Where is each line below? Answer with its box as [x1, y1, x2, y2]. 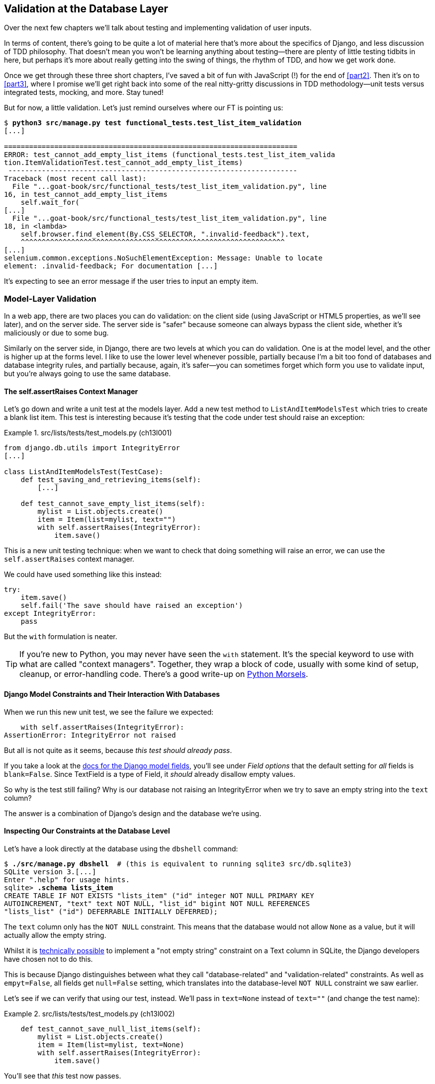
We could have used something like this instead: [4, 570, 162, 579]
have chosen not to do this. [4, 954, 93, 963]
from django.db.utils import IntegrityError [4, 444, 180, 452]
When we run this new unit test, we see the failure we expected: [4, 707, 214, 716]
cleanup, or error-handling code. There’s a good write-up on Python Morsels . [19, 669, 308, 679]
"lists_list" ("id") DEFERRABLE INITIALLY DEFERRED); [4, 907, 218, 916]
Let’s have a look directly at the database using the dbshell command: [4, 844, 238, 853]
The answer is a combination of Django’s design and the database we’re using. [4, 809, 261, 818]
